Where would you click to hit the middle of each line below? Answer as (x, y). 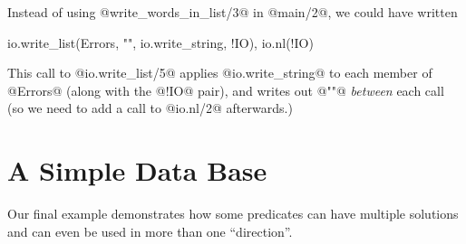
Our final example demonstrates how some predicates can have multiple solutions (233, 214)
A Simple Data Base (137, 170)
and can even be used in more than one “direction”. (150, 231)
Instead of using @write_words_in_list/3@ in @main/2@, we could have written (233, 12)
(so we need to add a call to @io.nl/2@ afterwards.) (150, 108)
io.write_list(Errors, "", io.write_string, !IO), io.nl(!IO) (160, 42)
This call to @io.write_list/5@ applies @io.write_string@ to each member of (220, 73)
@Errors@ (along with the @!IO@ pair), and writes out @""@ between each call (226, 90)
